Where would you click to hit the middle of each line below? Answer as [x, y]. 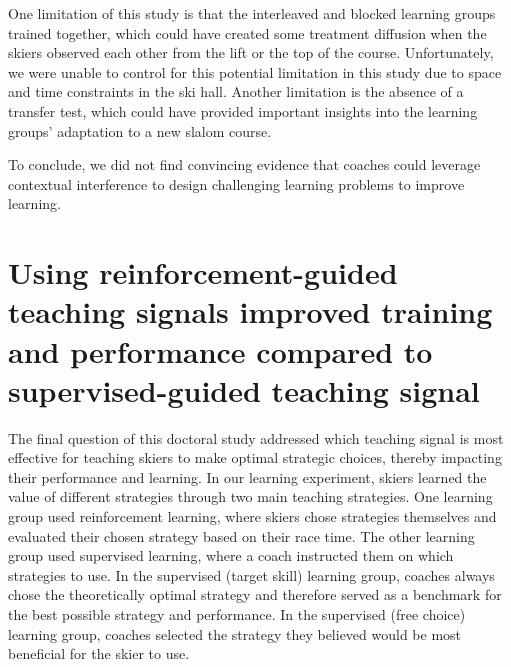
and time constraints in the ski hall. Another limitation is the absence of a [236, 91]
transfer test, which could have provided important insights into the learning [243, 110]
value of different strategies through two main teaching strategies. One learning [250, 496]
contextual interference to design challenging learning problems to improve [236, 183]
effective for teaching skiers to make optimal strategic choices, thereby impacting [255, 457]
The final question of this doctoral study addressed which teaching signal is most [256, 437]
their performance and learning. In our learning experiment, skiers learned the [247, 476]
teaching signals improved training [250, 311]
